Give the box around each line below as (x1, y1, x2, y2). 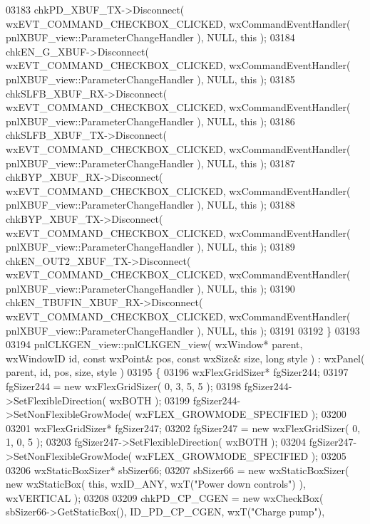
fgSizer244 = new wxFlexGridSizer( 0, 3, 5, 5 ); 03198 (6, 379, 242, 394)
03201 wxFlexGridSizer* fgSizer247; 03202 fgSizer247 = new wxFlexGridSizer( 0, (6, 420, 361, 435)
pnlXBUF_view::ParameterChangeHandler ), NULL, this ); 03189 (6, 239, 295, 254)
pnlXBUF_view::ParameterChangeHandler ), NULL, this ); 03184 (6, 30, 295, 45)
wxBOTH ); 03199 (109, 392, 190, 407)
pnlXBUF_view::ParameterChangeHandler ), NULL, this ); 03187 (6, 155, 295, 170)
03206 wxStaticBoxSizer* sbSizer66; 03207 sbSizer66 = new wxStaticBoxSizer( (6, 462, 349, 477)
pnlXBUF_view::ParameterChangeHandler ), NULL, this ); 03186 (6, 113, 295, 128)
